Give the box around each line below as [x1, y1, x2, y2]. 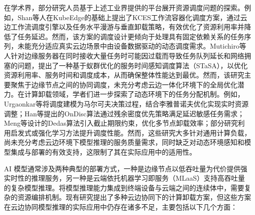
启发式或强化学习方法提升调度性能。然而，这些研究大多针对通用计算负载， [10, 127, 251, 137]
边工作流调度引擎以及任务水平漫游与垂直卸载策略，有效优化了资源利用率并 [4, 22, 244, 32]
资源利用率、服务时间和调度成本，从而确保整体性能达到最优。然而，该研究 [4, 70, 244, 80]
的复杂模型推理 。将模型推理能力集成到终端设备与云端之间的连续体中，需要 [4, 182, 244, 192]
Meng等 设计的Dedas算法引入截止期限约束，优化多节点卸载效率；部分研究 [4, 118, 238, 128]
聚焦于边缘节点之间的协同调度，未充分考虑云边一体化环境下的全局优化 [10, 79, 237, 89]
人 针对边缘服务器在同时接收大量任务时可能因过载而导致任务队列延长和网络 [4, 50, 244, 60]
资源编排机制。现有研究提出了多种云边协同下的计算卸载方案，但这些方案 [17, 192, 251, 202]
